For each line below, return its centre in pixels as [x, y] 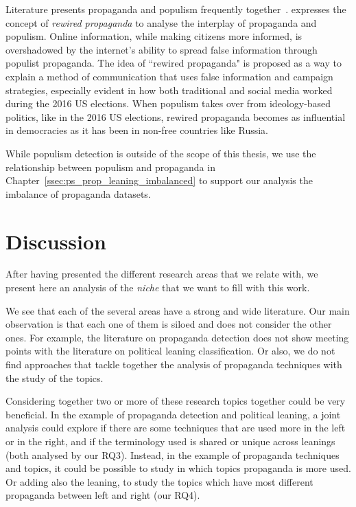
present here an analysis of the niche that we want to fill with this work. [158, 288]
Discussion [56, 241]
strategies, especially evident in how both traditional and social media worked [169, 90]
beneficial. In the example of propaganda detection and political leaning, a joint [173, 414]
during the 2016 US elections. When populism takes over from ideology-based [168, 103]
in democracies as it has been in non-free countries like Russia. [137, 130]
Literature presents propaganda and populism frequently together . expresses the [176, 9]
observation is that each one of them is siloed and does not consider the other [169, 324]
